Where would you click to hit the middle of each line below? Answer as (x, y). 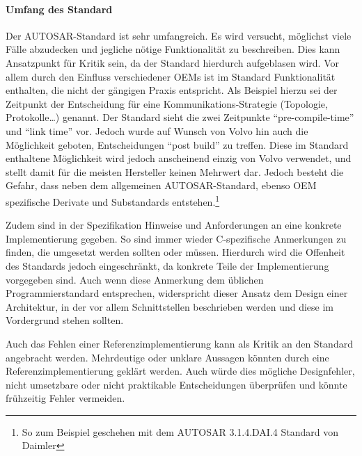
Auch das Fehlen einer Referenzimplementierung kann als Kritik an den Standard (179, 343)
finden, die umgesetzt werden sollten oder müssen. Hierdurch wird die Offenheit (175, 252)
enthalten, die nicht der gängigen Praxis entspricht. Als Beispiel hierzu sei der (172, 90)
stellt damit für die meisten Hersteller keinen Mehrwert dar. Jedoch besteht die (175, 171)
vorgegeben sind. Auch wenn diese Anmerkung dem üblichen (135, 279)
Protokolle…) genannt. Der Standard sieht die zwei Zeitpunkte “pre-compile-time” (180, 117)
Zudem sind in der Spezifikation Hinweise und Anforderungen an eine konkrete (174, 225)
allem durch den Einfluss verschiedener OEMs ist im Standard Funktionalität (171, 76)
